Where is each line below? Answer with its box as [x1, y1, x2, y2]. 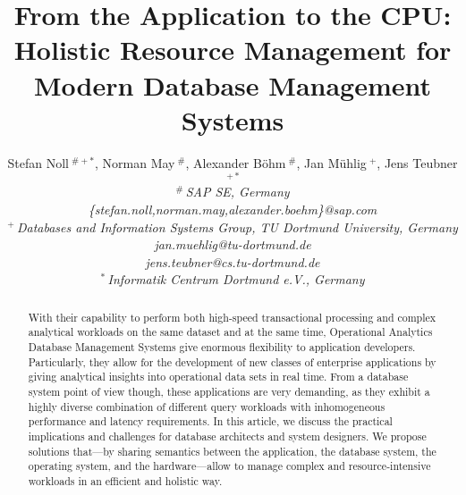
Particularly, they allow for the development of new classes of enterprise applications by [28, 354, 436, 369]
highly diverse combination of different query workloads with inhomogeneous [28, 399, 386, 414]
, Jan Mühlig [296, 153, 367, 172]
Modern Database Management [33, 66, 432, 103]
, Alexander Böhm [185, 153, 286, 172]
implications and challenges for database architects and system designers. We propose [28, 428, 427, 443]
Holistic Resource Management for [13, 31, 452, 68]
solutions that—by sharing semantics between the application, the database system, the [28, 443, 436, 458]
